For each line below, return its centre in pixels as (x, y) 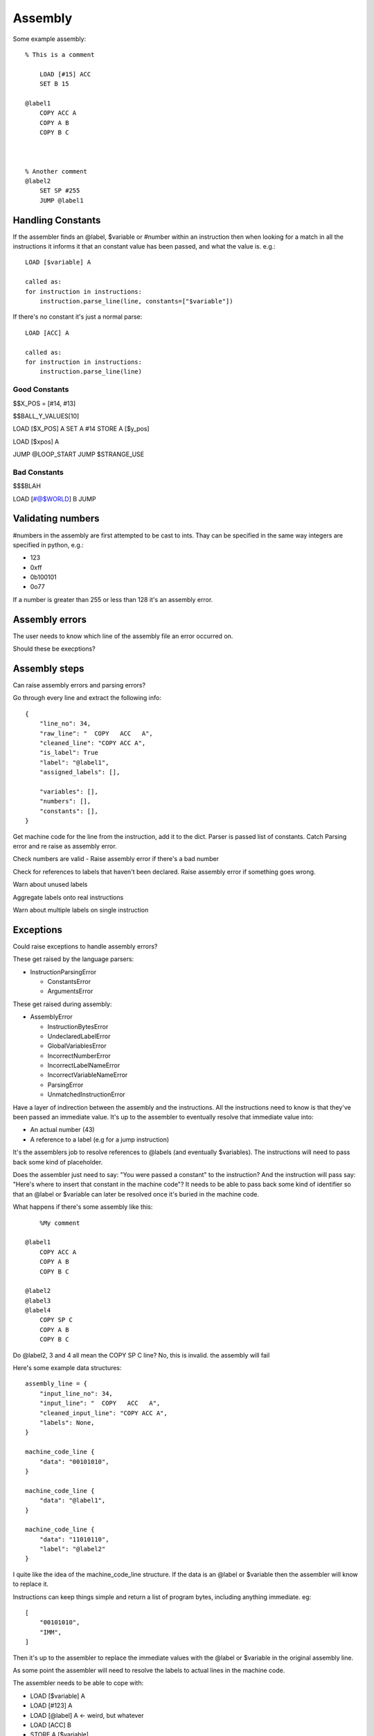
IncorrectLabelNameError (84, 1065)
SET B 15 (54, 84)
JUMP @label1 (61, 200)
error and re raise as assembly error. (65, 846)
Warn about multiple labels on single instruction (81, 910)
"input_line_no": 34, (76, 1393)
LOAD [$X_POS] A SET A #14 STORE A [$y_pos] (81, 429)
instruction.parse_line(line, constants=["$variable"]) (136, 301)
